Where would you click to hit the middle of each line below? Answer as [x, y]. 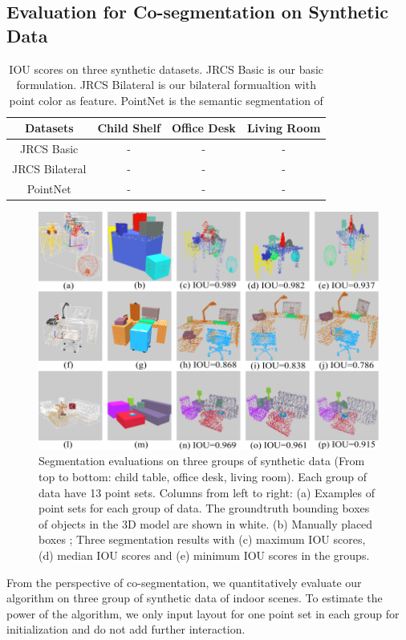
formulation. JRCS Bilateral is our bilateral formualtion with [166, 85]
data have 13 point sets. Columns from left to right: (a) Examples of [207, 492]
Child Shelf [129, 128]
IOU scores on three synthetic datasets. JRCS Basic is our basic [166, 69]
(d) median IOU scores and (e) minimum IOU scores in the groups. [204, 555]
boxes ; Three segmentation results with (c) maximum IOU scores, [202, 539]
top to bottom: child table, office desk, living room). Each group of [203, 477]
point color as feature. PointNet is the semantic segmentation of [166, 100]
